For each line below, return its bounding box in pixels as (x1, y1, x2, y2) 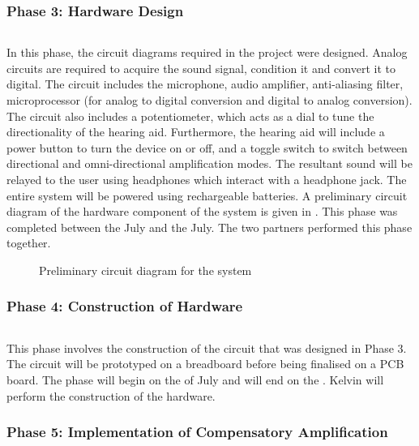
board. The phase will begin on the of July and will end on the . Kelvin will (6, 371, 384, 388)
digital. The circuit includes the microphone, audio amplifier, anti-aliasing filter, (6, 75, 404, 92)
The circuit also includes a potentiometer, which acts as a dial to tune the (6, 107, 374, 124)
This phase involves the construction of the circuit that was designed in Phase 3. (6, 339, 407, 356)
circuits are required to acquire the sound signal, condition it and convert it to (6, 59, 395, 76)
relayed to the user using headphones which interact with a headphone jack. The (6, 170, 407, 187)
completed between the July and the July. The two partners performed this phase (6, 218, 413, 235)
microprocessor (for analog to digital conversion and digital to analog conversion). (6, 92, 413, 108)
